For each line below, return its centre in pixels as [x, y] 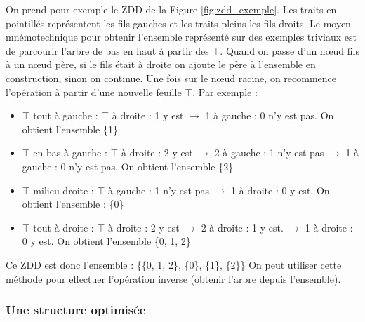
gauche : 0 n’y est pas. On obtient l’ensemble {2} [128, 166]
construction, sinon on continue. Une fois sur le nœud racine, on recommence [171, 78]
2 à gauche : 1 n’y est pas [269, 153]
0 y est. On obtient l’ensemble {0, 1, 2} [106, 241]
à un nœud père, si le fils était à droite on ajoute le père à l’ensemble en [161, 64]
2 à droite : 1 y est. [242, 227]
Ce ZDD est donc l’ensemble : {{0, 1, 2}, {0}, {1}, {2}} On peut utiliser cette [174, 264]
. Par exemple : [225, 92]
